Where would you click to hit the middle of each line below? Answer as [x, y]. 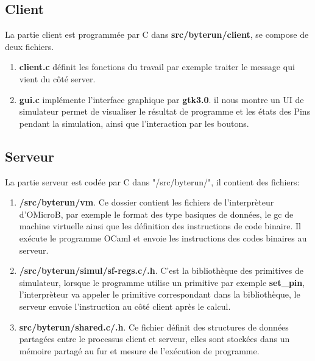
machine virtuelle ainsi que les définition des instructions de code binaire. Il [160, 226]
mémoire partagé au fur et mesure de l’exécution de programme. [139, 350]
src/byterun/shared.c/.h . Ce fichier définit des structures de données [154, 327]
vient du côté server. [57, 78]
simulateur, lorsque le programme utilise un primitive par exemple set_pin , [162, 282]
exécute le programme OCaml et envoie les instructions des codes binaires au [163, 238]
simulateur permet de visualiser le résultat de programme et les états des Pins [165, 111]
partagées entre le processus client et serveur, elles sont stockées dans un [154, 339]
